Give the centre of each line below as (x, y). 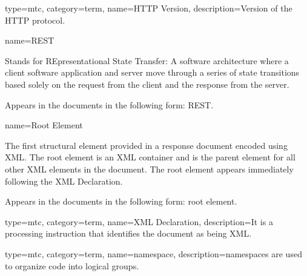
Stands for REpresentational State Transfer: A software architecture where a (147, 60)
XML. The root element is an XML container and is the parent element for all (150, 157)
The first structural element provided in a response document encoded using (146, 145)
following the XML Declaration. (64, 181)
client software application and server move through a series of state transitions (152, 72)
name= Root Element (44, 125)
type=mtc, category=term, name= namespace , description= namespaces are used (153, 253)
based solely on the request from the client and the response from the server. (147, 84)
